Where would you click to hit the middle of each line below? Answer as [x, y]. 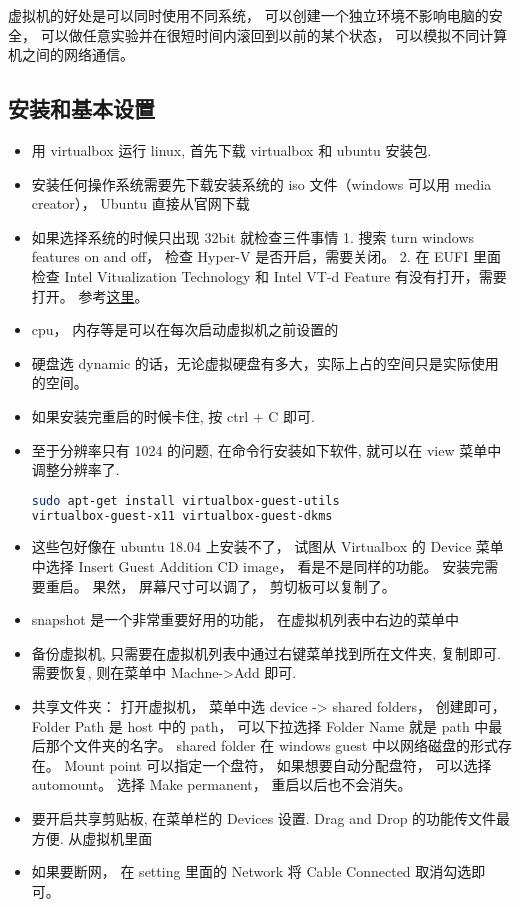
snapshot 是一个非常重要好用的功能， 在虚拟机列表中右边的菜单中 [245, 619]
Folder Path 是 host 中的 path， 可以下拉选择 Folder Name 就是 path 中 [260, 725]
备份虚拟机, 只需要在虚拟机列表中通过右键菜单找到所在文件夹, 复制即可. [266, 652]
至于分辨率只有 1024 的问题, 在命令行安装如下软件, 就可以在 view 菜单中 [266, 449]
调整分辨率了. [75, 469]
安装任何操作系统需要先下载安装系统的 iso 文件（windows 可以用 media [261, 183]
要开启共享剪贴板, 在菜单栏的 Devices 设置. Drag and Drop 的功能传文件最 [271, 817]
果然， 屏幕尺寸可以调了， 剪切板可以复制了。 [244, 585]
